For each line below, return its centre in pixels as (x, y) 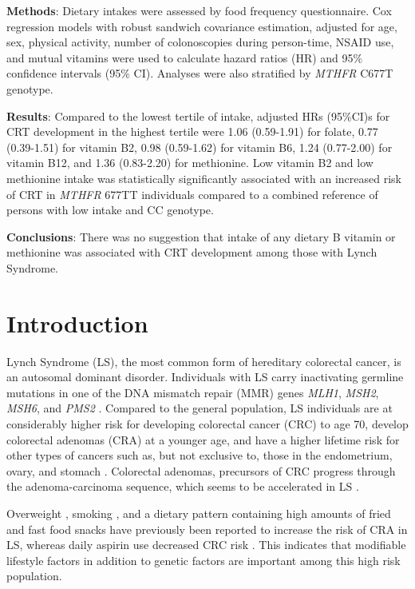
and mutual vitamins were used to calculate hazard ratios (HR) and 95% (185, 57)
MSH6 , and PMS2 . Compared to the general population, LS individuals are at (200, 408)
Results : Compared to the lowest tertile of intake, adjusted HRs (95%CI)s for (198, 115)
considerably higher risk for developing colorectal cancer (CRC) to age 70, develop (207, 424)
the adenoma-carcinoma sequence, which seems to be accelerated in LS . (183, 486)
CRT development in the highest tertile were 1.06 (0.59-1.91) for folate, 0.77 (192, 131)
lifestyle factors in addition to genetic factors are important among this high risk (204, 560)
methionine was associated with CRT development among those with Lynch (192, 252)
